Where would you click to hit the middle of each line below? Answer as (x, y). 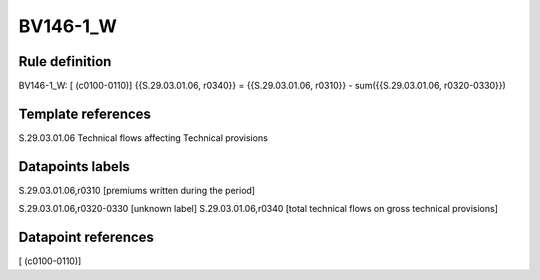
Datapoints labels (74, 166)
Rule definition (65, 61)
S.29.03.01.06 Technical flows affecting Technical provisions (143, 137)
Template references (85, 113)
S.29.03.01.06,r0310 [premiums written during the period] (136, 190)
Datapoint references (86, 237)
